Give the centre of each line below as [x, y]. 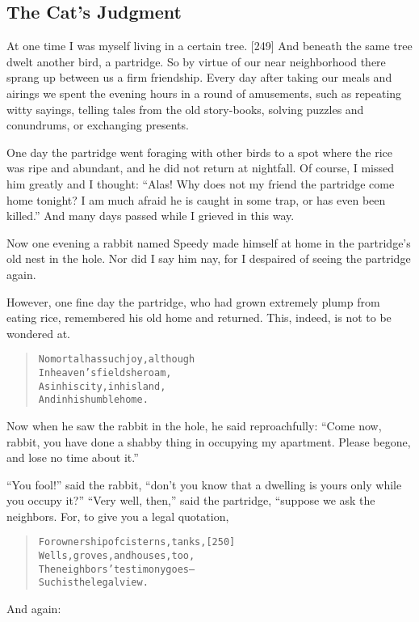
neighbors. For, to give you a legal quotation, [118, 516]
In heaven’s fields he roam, [105, 372]
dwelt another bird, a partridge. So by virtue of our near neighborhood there [196, 61]
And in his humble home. [93, 400]
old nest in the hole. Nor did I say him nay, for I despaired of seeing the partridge [209, 258]
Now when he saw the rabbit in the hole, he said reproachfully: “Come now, [194, 425]
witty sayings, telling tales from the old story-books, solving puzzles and [185, 109]
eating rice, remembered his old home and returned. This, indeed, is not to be [199, 317]
